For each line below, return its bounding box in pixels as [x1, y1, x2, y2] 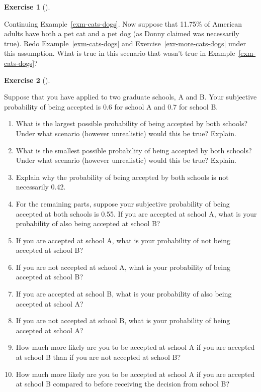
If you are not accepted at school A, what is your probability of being [16, 261, 230, 272]
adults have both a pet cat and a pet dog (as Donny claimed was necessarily [4, 28, 239, 39]
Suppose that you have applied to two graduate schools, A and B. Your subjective [4, 91, 257, 102]
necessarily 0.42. [16, 181, 66, 192]
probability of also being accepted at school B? [16, 218, 160, 229]
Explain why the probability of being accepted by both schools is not [16, 171, 229, 182]
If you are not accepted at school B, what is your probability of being [16, 315, 230, 326]
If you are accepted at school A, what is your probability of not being [16, 235, 230, 245]
